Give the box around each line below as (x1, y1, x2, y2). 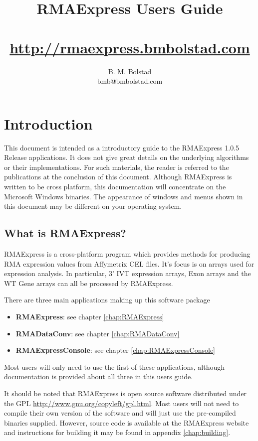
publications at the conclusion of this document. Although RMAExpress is (4, 171, 232, 182)
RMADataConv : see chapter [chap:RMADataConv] (15, 328, 180, 338)
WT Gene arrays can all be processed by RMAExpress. (4, 278, 173, 288)
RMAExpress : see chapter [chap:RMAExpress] (15, 311, 164, 321)
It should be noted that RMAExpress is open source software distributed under (4, 388, 247, 398)
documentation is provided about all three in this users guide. (4, 371, 193, 382)
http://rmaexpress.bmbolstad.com (9, 37, 250, 57)
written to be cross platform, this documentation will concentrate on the (4, 181, 226, 191)
